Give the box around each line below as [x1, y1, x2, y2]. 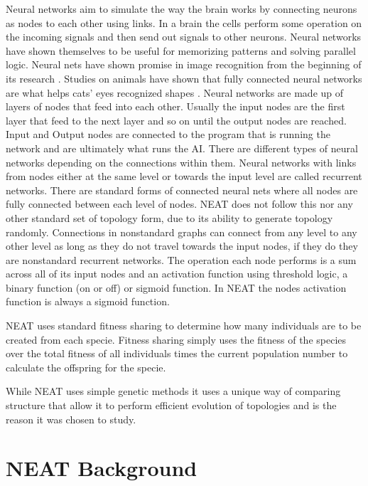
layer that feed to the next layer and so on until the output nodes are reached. [6, 112, 347, 127]
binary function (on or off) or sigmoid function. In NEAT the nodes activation [6, 280, 347, 295]
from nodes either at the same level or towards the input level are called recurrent [6, 169, 362, 184]
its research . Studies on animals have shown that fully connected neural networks [6, 70, 362, 85]
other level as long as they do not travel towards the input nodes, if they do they [6, 238, 358, 253]
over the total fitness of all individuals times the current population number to [6, 346, 348, 361]
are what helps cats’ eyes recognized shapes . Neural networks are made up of [6, 85, 344, 100]
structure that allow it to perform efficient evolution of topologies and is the [6, 398, 337, 413]
